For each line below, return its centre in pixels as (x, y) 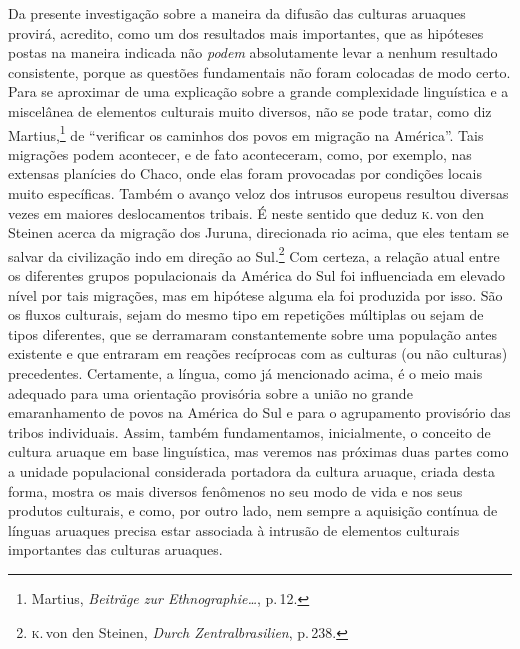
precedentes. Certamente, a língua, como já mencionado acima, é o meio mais (245, 373)
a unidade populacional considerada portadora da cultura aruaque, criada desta (251, 470)
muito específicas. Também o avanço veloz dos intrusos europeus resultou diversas (258, 193)
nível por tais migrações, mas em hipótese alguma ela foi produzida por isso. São (255, 294)
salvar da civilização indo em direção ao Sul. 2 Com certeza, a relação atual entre (254, 254)
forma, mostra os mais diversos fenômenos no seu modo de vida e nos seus (235, 490)
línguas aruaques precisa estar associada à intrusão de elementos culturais (234, 529)
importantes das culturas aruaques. (115, 549)
